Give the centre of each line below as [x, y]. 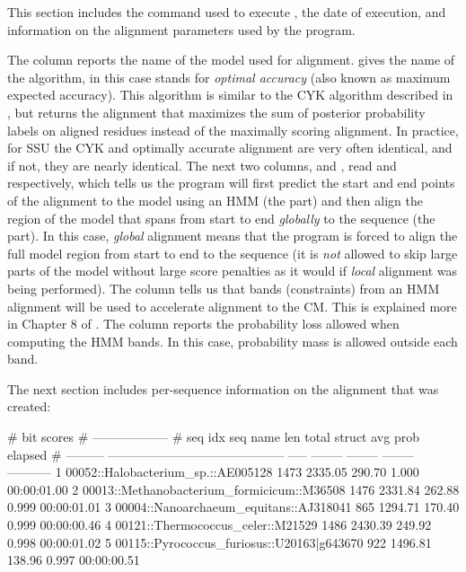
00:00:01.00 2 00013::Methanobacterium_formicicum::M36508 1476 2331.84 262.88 [233, 489]
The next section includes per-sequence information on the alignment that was [223, 388]
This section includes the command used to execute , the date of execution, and [227, 12]
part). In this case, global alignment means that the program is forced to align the [233, 236]
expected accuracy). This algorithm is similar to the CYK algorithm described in [230, 95]
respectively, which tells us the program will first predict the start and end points [231, 183]
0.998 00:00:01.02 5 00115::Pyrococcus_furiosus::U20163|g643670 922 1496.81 [220, 542]
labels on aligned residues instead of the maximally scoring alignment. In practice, [233, 130]
